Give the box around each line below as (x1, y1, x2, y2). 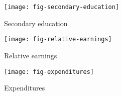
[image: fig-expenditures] (4, 68, 94, 75)
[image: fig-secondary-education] (4, 4, 119, 11)
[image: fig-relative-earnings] (4, 36, 112, 43)
